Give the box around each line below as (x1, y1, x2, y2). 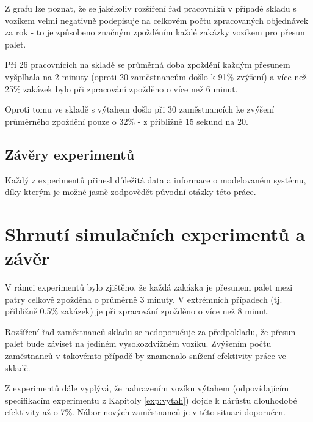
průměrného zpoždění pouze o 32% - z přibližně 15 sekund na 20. (5, 114, 248, 127)
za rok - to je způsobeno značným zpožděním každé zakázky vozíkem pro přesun (5, 26, 305, 39)
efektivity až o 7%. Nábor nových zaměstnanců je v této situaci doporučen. (5, 405, 286, 418)
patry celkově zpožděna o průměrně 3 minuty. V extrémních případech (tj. (5, 292, 282, 305)
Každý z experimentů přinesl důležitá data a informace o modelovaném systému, (5, 173, 306, 186)
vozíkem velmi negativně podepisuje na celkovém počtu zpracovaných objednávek (5, 13, 309, 26)
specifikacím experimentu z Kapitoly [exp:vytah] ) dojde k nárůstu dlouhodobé (5, 393, 297, 406)
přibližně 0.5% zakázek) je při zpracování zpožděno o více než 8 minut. (5, 305, 270, 317)
